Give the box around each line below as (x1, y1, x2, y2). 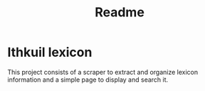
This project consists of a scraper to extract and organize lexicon (7, 68, 198, 76)
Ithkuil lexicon (7, 44, 93, 60)
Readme (95, 4, 144, 21)
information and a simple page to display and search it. (7, 75, 169, 84)
